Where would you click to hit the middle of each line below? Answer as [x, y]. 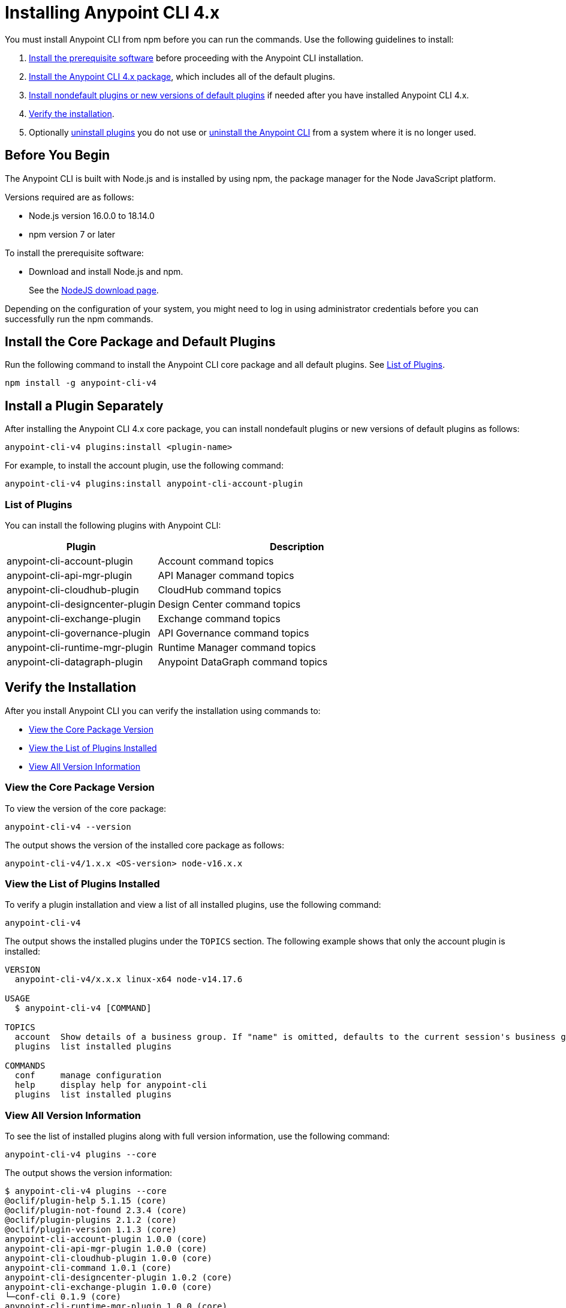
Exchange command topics [219, 619]
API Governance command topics [234, 633]
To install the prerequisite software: [74, 253]
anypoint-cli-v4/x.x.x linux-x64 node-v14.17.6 [129, 979]
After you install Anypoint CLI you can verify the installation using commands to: [163, 710]
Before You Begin [58, 155]
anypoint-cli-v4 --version [68, 826]
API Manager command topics [226, 576]
